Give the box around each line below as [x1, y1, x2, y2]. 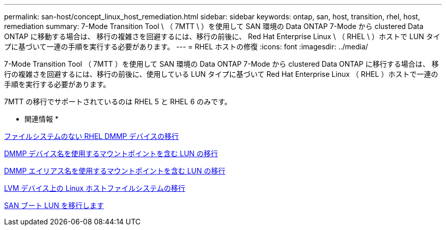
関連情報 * [24, 114, 59, 123]
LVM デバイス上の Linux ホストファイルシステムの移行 [4, 184, 185, 192]
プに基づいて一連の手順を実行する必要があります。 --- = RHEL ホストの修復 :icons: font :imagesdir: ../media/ [4, 42, 368, 51]
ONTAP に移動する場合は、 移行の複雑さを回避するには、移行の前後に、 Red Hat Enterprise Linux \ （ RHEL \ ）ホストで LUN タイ [4, 32, 440, 41]
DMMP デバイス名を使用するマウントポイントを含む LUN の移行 [4, 149, 218, 158]
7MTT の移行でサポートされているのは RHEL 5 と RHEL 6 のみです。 [4, 97, 232, 106]
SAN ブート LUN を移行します [4, 201, 104, 210]
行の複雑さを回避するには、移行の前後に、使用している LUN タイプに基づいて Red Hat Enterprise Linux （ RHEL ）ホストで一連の [4, 70, 438, 78]
